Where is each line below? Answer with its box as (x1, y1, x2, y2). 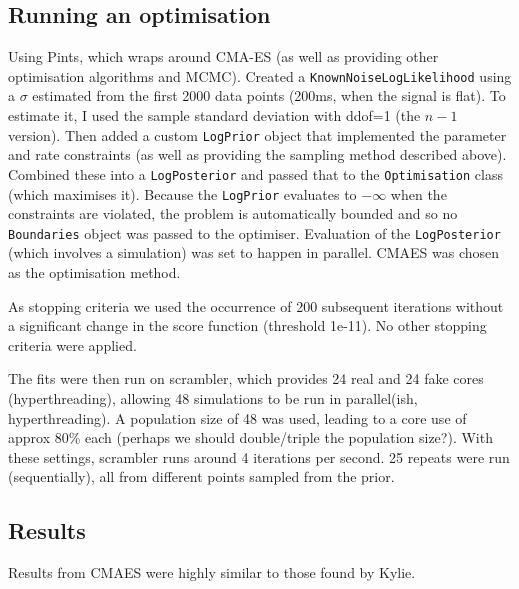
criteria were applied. (8, 334, 137, 355)
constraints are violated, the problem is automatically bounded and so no (8, 203, 458, 224)
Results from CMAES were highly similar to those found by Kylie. (8, 562, 416, 583)
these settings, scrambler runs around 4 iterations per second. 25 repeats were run (8, 446, 510, 467)
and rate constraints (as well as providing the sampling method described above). (8, 144, 507, 165)
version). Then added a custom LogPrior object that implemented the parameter (8, 124, 507, 145)
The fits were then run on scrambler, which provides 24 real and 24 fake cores (8, 368, 484, 389)
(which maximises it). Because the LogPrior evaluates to (8, 183, 357, 204)
